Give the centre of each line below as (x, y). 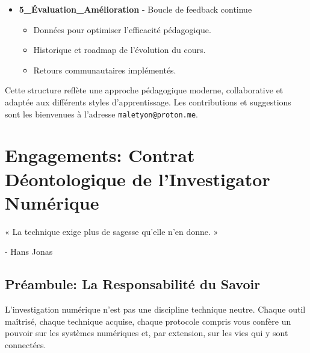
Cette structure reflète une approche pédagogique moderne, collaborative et (144, 90)
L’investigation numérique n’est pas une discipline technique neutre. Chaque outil (155, 309)
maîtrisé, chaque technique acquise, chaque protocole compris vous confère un (148, 321)
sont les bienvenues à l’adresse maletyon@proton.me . (101, 114)
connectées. (26, 344)
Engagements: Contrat (100, 155)
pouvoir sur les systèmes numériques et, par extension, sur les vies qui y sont (147, 333)
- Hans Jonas (29, 251)
